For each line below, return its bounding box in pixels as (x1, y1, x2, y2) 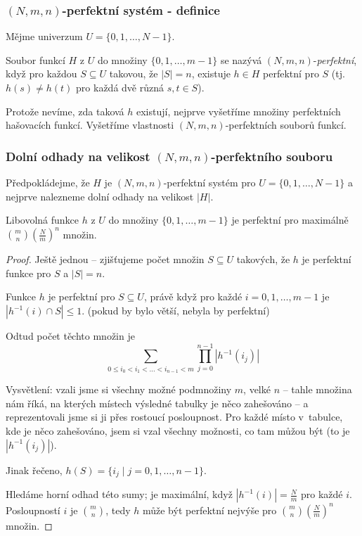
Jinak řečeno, (6, 462, 63, 477)
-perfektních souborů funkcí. (225, 117, 347, 132)
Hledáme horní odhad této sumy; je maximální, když (6, 487, 233, 502)
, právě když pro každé (143, 289, 243, 304)
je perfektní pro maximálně (231, 212, 349, 227)
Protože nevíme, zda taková (6, 103, 124, 118)
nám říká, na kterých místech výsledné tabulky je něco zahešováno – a (6, 395, 309, 410)
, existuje (191, 66, 231, 81)
